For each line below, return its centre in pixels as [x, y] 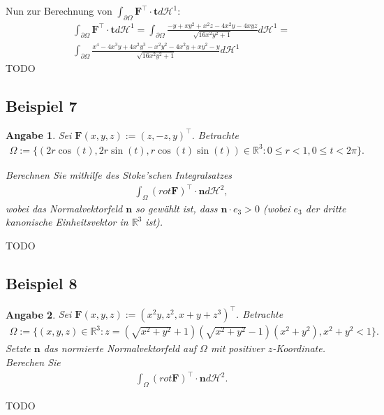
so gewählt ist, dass [177, 208]
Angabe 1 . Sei [39, 134]
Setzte [18, 348]
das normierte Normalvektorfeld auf [120, 348]
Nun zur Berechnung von [59, 10]
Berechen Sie [33, 362]
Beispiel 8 [42, 283]
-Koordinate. [299, 348]
